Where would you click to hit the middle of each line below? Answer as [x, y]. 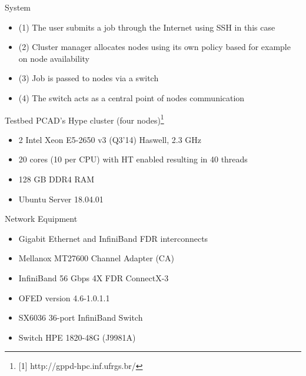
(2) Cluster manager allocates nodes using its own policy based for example [154, 47]
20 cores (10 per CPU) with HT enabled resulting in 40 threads [133, 159]
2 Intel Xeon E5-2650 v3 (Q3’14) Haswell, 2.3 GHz [110, 139]
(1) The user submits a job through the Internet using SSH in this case [147, 27]
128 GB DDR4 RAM [56, 179]
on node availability [54, 58]
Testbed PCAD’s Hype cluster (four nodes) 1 [84, 119]
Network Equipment [41, 219]
